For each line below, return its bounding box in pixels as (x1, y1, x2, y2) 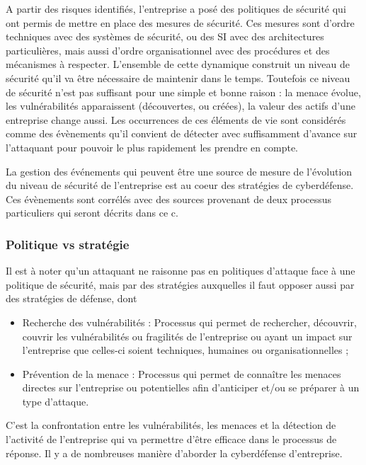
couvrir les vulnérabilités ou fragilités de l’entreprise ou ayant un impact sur (22, 328, 353, 343)
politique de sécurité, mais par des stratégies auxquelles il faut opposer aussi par (6, 277, 355, 292)
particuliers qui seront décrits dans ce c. (6, 205, 178, 220)
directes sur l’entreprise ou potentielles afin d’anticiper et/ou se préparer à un (22, 380, 360, 395)
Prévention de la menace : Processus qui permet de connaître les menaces (22, 366, 341, 381)
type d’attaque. (22, 394, 89, 408)
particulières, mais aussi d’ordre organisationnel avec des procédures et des (6, 42, 330, 57)
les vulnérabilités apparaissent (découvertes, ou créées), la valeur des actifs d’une (6, 98, 355, 113)
